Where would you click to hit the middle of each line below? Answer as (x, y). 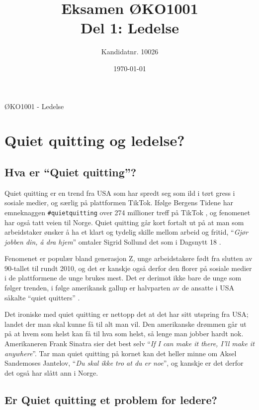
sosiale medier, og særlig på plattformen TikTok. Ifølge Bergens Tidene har (119, 203)
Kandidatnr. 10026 (130, 52)
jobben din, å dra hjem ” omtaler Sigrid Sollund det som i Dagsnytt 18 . (113, 241)
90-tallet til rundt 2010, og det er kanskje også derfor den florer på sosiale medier (128, 268)
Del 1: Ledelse (130, 28)
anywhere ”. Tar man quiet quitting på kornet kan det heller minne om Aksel (121, 353)
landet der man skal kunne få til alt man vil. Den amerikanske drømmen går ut (126, 324)
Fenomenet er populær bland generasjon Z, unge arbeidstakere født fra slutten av (129, 258)
